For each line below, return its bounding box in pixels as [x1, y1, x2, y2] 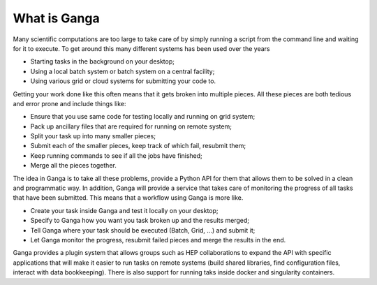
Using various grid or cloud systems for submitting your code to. [30, 77, 216, 85]
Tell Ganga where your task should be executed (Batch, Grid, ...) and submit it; [30, 226, 256, 234]
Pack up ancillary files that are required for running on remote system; [30, 122, 232, 131]
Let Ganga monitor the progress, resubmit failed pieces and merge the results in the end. [30, 235, 286, 244]
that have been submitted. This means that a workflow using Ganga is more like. [13, 193, 244, 202]
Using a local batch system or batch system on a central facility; [30, 67, 215, 75]
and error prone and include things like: [13, 99, 126, 108]
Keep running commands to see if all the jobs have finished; [30, 151, 202, 160]
